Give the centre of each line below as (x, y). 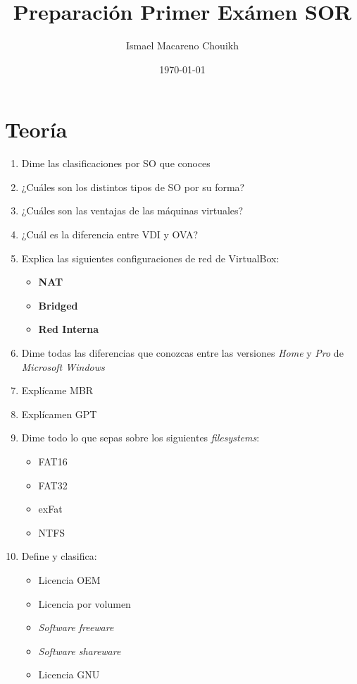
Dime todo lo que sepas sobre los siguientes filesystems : (140, 438)
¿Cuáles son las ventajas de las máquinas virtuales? (132, 210)
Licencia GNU (69, 674)
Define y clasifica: (59, 556)
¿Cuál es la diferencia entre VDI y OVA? (110, 234)
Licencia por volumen (84, 603)
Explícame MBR (57, 390)
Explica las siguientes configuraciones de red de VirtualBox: (150, 258)
